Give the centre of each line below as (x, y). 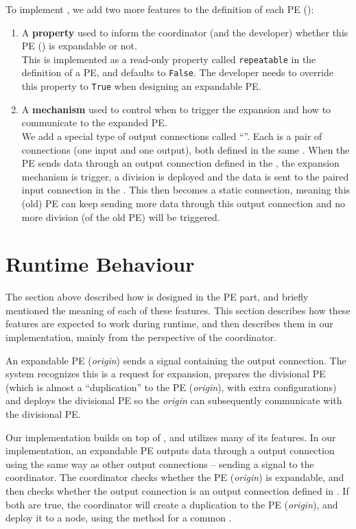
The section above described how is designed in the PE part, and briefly (157, 297)
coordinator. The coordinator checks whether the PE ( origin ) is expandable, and (175, 477)
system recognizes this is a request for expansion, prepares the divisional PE (166, 374)
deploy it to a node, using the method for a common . (119, 518)
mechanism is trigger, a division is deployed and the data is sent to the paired (185, 176)
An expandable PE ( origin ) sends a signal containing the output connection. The (176, 360)
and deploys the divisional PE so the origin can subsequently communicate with (174, 400)
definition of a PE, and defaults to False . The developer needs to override (177, 72)
